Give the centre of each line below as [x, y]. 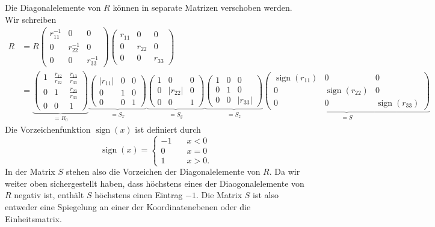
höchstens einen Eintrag [139, 195]
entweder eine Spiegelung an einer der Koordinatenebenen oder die [128, 207]
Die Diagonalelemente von [53, 7]
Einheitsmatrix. [33, 218]
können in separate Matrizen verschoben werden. [202, 7]
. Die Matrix [219, 195]
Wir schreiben [31, 19]
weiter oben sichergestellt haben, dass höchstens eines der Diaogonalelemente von [155, 183]
